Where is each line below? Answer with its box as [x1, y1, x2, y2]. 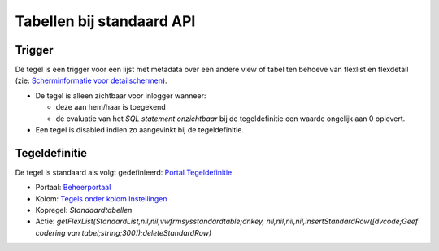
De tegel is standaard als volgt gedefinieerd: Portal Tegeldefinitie [15, 167, 233, 177]
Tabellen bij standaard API [15, 12, 196, 30]
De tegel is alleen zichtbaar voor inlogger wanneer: [35, 90, 206, 101]
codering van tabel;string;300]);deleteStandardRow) [35, 227, 212, 237]
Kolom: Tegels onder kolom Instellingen [35, 193, 167, 203]
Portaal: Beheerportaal [35, 183, 111, 193]
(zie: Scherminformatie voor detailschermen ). [15, 76, 167, 85]
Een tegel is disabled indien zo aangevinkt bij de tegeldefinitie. [35, 125, 244, 135]
